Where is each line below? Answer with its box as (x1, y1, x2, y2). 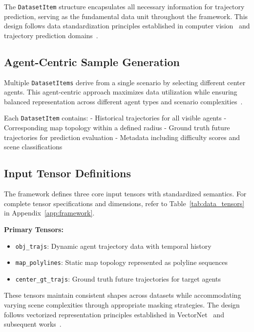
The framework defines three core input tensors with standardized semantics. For (4, 189, 247, 199)
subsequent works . (4, 319, 62, 329)
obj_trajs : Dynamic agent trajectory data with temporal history (15, 240, 212, 251)
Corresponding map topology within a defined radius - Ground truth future (4, 122, 230, 133)
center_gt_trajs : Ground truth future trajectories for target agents (15, 273, 221, 284)
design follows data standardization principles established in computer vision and (4, 21, 250, 31)
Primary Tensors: (4, 224, 63, 234)
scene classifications (4, 142, 63, 152)
